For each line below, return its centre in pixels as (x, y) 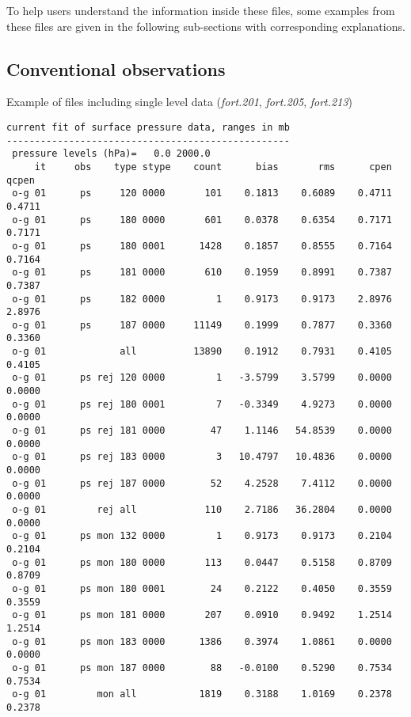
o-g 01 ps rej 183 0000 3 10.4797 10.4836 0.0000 (202, 457)
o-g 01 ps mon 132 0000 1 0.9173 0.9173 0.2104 (202, 536)
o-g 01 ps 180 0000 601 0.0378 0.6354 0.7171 (202, 220)
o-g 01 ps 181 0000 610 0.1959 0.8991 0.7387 (202, 273)
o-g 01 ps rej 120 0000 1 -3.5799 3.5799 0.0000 (202, 378)
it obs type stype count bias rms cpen (213, 167)
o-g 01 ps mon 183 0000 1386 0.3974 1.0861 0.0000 (202, 641)
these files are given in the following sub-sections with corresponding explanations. (206, 26)
